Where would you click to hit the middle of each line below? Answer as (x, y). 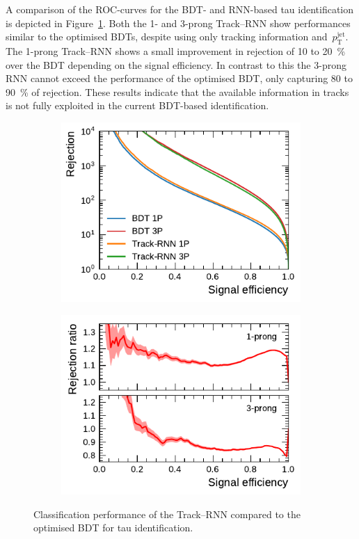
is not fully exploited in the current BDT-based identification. (137, 105)
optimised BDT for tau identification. (113, 528)
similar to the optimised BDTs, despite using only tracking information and (167, 37)
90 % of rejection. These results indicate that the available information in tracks (177, 91)
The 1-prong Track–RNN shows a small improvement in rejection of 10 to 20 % (176, 50)
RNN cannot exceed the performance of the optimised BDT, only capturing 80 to (179, 78)
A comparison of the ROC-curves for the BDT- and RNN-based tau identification (180, 9)
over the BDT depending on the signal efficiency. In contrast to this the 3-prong (176, 64)
